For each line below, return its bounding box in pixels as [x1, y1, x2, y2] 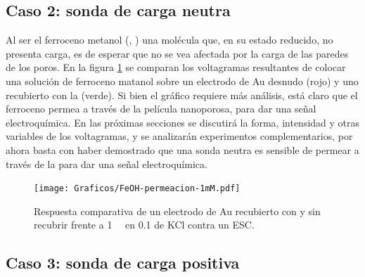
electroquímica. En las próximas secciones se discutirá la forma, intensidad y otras [6, 115, 360, 129]
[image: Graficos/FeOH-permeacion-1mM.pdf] [34, 183, 241, 194]
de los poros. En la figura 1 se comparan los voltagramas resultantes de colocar [6, 60, 346, 75]
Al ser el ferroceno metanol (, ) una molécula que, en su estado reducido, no [6, 32, 333, 47]
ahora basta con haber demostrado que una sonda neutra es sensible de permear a [6, 142, 359, 157]
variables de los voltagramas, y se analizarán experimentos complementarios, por [6, 129, 353, 143]
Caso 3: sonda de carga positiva [6, 252, 240, 273]
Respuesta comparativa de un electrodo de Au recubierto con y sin [34, 203, 321, 218]
